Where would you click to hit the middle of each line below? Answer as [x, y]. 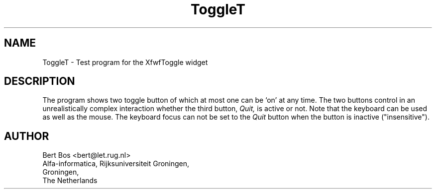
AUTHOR [27, 136]
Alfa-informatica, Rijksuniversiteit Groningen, [116, 164]
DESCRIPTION [40, 81]
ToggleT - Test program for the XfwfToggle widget [125, 62]
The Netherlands [70, 181]
